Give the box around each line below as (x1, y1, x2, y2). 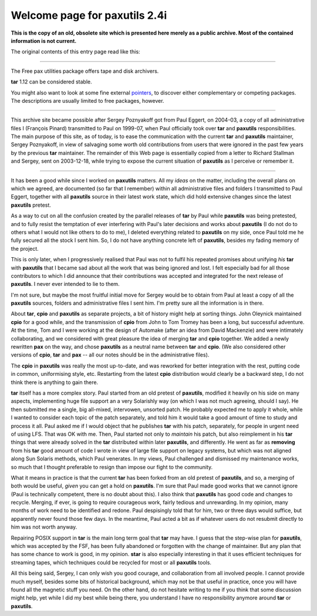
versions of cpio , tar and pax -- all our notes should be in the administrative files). (11, 351, 210, 358)
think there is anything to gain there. (11, 379, 99, 386)
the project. (11, 245, 39, 252)
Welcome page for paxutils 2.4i (11, 9, 167, 22)
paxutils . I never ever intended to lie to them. (11, 281, 120, 288)
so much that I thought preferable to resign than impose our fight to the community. (11, 463, 213, 470)
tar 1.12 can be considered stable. (11, 78, 92, 85)
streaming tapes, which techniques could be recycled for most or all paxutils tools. (11, 558, 211, 566)
